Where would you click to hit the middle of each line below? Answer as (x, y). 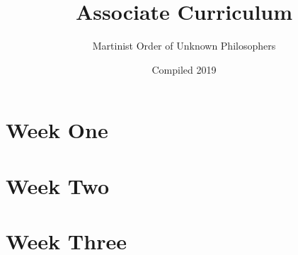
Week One (57, 130)
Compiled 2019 (184, 69)
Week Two (58, 185)
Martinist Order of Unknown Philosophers (184, 46)
